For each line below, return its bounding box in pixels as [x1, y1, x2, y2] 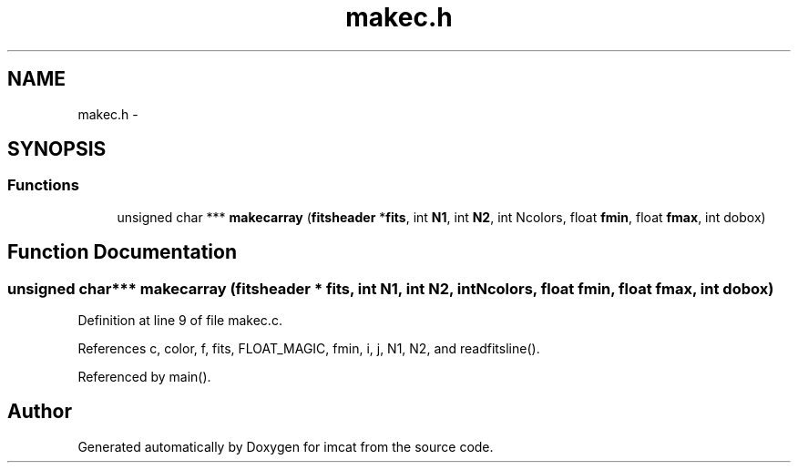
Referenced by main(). [77, 369, 211, 385]
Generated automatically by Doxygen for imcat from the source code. [77, 438, 494, 455]
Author [7, 400, 72, 424]
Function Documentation [7, 240, 237, 264]
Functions [7, 176, 79, 195]
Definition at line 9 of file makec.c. [77, 312, 282, 329]
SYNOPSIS [7, 138, 107, 161]
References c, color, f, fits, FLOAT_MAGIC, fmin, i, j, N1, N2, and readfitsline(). [77, 341, 540, 357]
